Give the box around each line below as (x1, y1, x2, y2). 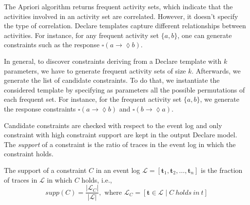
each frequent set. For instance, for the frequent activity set (4, 94, 182, 104)
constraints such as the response (4, 39, 100, 50)
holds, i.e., (81, 174, 112, 185)
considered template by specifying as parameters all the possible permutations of (4, 84, 245, 94)
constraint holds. (4, 149, 54, 159)
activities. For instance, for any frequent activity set (4, 30, 159, 40)
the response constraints (4, 103, 76, 113)
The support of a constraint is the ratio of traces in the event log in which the (4, 139, 236, 149)
